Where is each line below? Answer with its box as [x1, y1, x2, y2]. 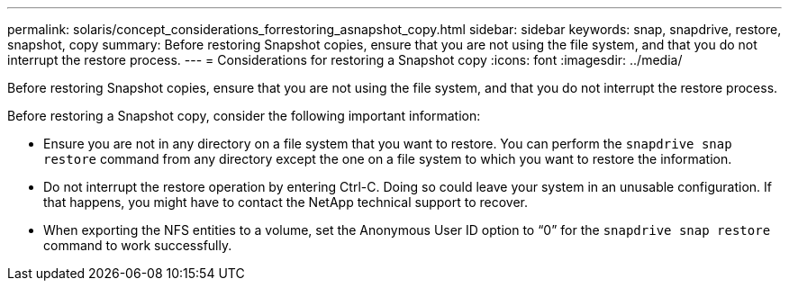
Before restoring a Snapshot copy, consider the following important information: [7, 108, 481, 123]
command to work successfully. [43, 238, 232, 253]
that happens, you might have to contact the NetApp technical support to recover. [43, 194, 529, 210]
